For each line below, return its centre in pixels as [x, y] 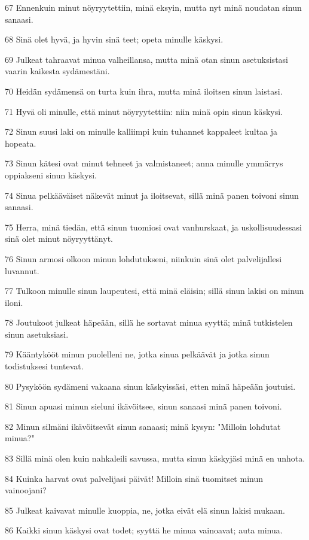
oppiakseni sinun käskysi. [51, 175]
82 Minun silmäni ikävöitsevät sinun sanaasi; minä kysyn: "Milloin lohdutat [143, 426]
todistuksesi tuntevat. [44, 366]
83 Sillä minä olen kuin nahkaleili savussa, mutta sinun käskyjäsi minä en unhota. [155, 458]
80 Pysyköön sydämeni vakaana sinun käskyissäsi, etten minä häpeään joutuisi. [150, 386]
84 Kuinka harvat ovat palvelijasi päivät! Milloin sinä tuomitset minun [134, 478]
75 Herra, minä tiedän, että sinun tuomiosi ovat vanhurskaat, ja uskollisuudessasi [153, 227]
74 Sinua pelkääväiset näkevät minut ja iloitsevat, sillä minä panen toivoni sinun [152, 195]
